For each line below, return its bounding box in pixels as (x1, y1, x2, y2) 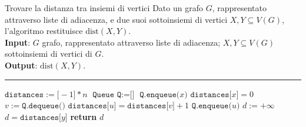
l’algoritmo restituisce (5, 25, 83, 37)
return (70, 110, 97, 122)
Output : (5, 59, 38, 71)
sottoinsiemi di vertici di (5, 47, 92, 60)
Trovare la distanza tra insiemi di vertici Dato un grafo (5, 2, 203, 13)
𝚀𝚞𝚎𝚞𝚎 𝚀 (92, 90, 121, 99)
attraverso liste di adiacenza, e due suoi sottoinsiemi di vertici (5, 13, 228, 25)
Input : (5, 36, 31, 48)
